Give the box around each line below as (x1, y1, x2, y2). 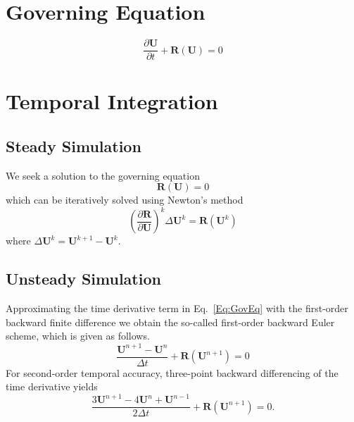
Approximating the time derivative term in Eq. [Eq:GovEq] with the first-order (6, 301, 348, 316)
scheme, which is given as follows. (6, 328, 150, 343)
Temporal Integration (6, 87, 218, 116)
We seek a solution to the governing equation (6, 168, 200, 182)
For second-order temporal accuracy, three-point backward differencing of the (6, 365, 339, 380)
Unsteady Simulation (6, 268, 161, 290)
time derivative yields (6, 379, 98, 394)
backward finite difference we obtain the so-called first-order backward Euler (6, 314, 335, 329)
